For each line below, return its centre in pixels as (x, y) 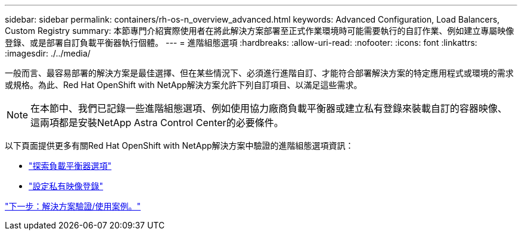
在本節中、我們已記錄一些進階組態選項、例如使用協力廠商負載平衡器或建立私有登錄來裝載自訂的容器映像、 (269, 108)
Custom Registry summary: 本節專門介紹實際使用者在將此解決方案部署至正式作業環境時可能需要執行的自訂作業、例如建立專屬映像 (260, 31)
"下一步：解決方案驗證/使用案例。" (73, 206)
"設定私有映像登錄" (66, 186)
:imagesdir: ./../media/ (48, 53)
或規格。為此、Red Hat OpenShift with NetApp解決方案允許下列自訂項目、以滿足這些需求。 (184, 85)
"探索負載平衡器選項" (70, 166)
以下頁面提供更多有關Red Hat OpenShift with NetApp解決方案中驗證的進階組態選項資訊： (179, 145)
